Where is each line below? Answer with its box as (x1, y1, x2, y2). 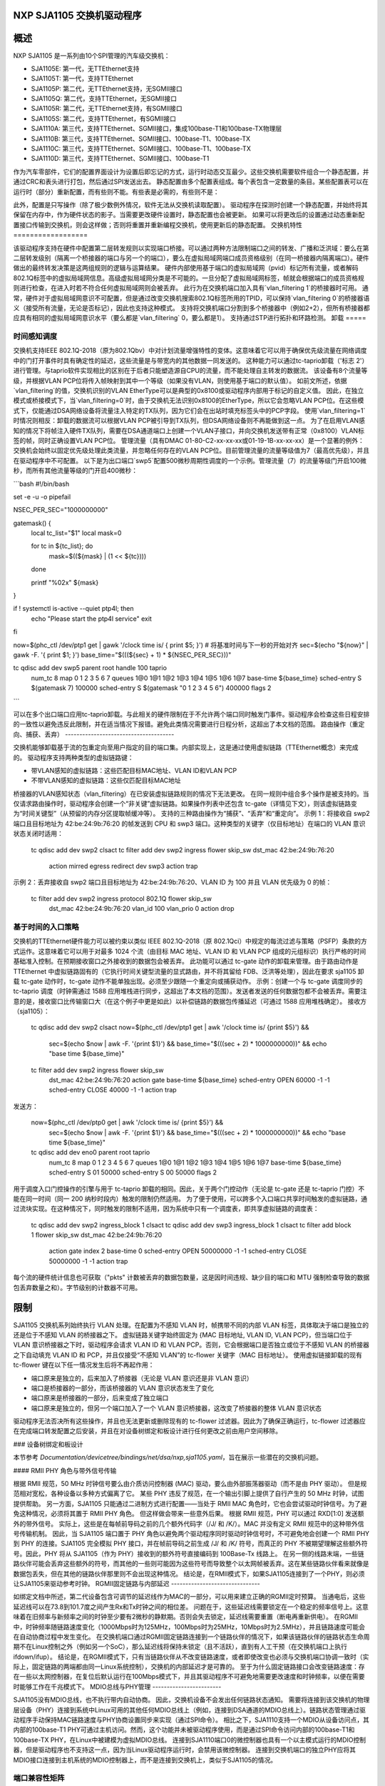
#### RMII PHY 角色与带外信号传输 (13, 1466, 117, 1475)
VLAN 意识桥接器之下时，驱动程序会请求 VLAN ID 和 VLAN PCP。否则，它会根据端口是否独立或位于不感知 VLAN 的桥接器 (13, 1340, 370, 1350)
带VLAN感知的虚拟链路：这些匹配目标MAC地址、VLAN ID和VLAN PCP (31, 766, 237, 774)
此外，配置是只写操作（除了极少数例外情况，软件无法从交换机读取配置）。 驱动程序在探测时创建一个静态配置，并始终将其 (13, 201, 368, 209)
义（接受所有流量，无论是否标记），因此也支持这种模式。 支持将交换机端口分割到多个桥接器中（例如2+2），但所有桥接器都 (13, 304, 370, 312)
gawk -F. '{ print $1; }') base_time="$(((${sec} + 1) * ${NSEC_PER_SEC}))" (13, 650, 232, 659)
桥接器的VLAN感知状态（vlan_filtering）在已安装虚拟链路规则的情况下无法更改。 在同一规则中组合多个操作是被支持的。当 (13, 789, 369, 798)
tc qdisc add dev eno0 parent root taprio (31, 1148, 150, 1157)
